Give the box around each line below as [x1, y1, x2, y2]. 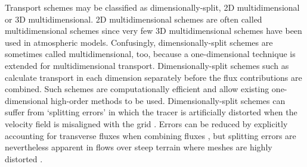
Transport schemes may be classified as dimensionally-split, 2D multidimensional [5, 1, 300, 13]
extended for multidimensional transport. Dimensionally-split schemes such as [5, 59, 289, 71]
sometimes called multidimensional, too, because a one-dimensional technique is [5, 48, 296, 60]
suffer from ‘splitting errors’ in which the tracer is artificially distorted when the [5, 106, 297, 118]
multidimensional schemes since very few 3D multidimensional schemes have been [5, 24, 302, 37]
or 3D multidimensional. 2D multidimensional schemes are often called [5, 12, 262, 25]
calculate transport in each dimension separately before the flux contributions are [5, 71, 302, 83]
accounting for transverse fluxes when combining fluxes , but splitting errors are [5, 129, 296, 141]
